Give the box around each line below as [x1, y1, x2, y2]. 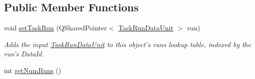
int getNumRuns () [4, 65, 61, 75]
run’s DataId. [4, 49, 44, 59]
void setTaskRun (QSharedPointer [4, 23, 107, 33]
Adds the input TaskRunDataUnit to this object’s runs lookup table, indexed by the [4, 39, 251, 49]
